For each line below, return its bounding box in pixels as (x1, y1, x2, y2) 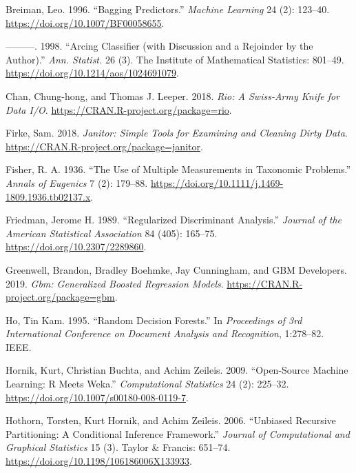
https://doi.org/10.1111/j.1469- (150, 175, 284, 190)
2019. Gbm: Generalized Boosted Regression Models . (6, 276, 224, 290)
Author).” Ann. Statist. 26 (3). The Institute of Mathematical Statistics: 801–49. (6, 52, 344, 66)
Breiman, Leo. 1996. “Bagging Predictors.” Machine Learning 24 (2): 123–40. (6, 2, 330, 16)
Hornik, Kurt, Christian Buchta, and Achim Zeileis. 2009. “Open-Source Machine (6, 363, 348, 377)
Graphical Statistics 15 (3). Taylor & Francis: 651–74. (6, 440, 231, 454)
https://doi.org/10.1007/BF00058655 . (6, 15, 165, 30)
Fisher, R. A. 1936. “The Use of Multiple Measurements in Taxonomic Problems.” (6, 162, 351, 177)
